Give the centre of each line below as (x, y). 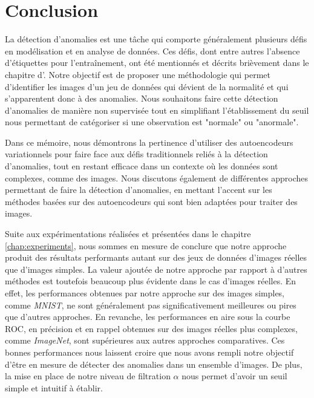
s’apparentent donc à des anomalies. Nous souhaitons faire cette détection (142, 98)
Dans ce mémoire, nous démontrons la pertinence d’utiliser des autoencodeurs (149, 142)
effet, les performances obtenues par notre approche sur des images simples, (145, 293)
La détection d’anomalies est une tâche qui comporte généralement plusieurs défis (156, 39)
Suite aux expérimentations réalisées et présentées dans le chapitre (128, 234)
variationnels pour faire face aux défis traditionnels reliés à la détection (136, 154)
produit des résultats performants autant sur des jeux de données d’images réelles (156, 257)
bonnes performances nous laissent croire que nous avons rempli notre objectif (149, 352)
